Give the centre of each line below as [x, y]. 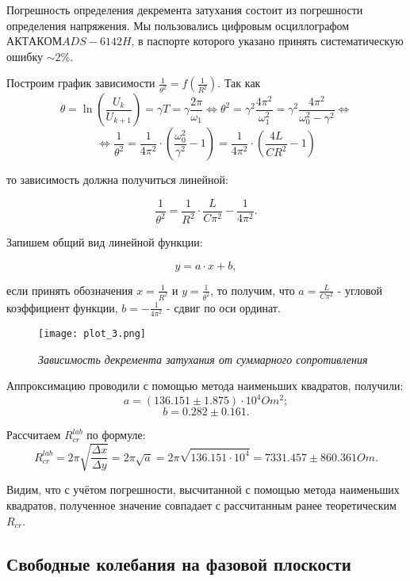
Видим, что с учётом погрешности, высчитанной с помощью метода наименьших [203, 489]
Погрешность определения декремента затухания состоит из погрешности [185, 10]
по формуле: [116, 435]
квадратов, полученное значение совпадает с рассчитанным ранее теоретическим [201, 505]
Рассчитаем [34, 435]
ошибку [25, 56]
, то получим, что [253, 290]
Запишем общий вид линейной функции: [105, 242]
